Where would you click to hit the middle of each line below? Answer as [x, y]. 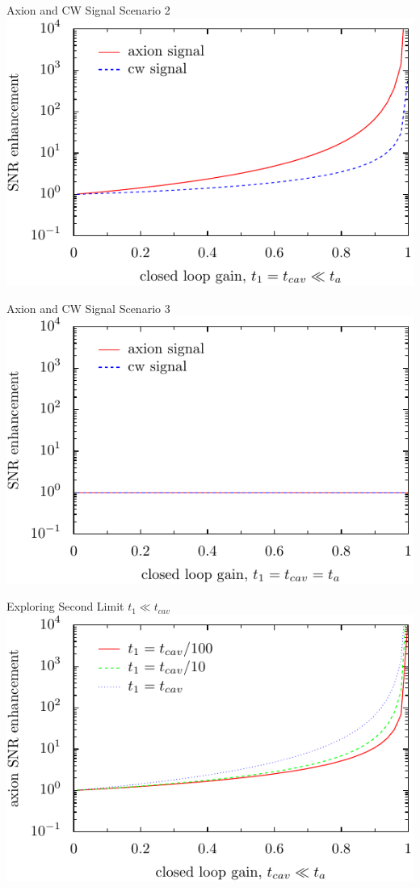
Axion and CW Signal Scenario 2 [88, 10]
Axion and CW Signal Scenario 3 [88, 308]
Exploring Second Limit [65, 606]
